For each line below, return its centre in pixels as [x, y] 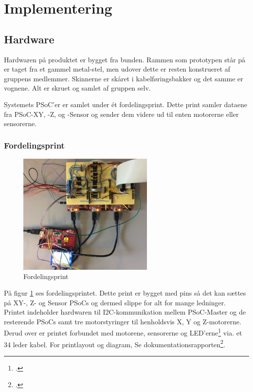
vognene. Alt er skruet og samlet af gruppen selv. [77, 88]
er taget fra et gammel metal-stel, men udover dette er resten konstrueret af [117, 69]
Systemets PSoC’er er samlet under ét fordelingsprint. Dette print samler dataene [126, 104]
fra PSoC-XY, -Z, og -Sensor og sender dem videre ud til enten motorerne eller [121, 114]
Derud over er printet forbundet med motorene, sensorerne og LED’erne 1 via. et [123, 332]
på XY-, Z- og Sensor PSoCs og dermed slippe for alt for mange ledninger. [115, 302]
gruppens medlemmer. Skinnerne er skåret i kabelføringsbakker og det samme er [124, 78]
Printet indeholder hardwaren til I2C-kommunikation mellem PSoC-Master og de [125, 312]
